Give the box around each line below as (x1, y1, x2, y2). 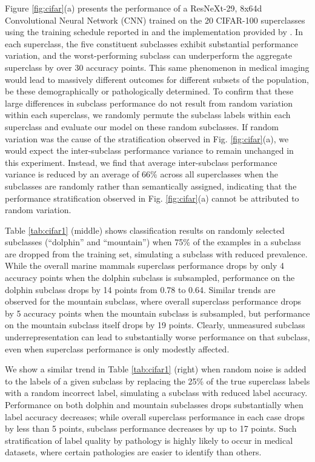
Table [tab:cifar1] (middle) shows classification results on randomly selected (5, 223, 285, 236)
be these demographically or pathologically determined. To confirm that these (5, 85, 294, 97)
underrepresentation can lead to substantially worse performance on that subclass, (5, 331, 310, 343)
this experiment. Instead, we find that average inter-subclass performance (5, 156, 277, 168)
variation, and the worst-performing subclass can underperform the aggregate (5, 49, 292, 62)
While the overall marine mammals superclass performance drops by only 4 (5, 259, 285, 272)
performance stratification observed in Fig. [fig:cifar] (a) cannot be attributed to (5, 191, 299, 204)
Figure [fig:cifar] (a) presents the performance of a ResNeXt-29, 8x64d (5, 2, 262, 14)
